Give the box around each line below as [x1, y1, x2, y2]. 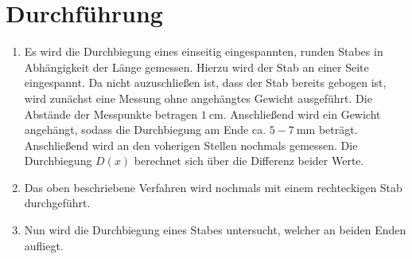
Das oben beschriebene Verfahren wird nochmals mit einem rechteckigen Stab [24, 179, 402, 195]
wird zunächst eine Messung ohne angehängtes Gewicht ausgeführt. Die [24, 89, 372, 106]
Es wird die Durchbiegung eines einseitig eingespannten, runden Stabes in [24, 43, 383, 60]
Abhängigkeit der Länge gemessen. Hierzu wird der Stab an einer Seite [24, 58, 369, 75]
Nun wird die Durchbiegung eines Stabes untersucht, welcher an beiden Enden [24, 222, 406, 238]
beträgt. [318, 121, 358, 138]
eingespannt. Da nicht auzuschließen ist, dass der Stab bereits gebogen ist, [24, 74, 387, 91]
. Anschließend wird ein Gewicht [223, 105, 381, 122]
